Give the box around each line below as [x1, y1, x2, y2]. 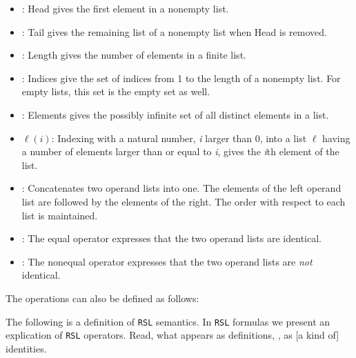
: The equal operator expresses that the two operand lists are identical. [21, 231, 322, 246]
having [322, 130, 350, 145]
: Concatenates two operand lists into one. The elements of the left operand [21, 181, 342, 195]
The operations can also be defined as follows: [6, 290, 199, 305]
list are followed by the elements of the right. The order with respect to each [21, 194, 346, 208]
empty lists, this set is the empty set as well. [21, 84, 210, 99]
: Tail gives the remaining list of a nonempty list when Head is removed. [21, 24, 327, 39]
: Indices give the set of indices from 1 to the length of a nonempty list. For [21, 70, 341, 85]
